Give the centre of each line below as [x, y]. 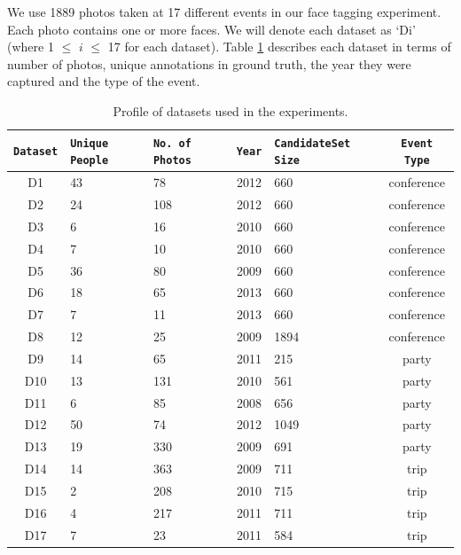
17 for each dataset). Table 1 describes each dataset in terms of [279, 47]
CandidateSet [313, 143]
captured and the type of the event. [104, 81]
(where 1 [31, 47]
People [90, 161]
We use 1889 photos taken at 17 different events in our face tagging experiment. [224, 12]
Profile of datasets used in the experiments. [230, 110]
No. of [172, 143]
